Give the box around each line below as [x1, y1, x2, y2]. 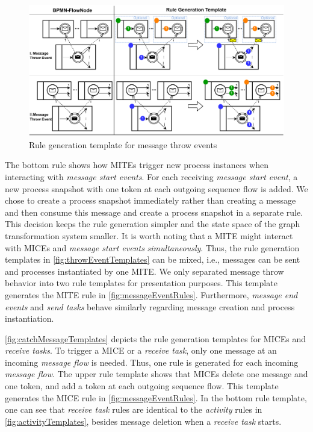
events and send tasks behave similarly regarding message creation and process [5, 300, 295, 313]
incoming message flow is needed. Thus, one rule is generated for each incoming [5, 355, 299, 368]
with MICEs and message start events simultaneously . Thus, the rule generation [5, 241, 300, 254]
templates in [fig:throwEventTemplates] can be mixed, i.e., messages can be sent [5, 253, 300, 266]
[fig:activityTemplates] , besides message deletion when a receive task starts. [5, 415, 282, 427]
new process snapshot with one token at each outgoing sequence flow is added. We [5, 182, 308, 195]
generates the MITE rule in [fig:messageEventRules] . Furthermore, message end [5, 288, 298, 301]
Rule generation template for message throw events [29, 138, 217, 151]
